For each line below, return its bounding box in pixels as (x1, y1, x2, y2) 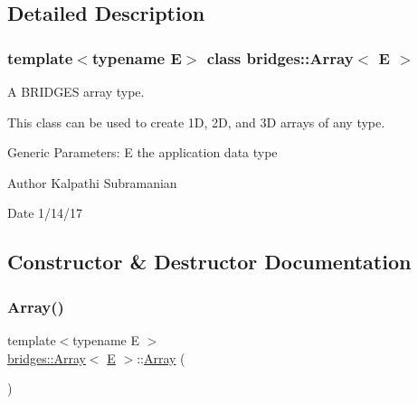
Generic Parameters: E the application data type (7, 143, 278, 162)
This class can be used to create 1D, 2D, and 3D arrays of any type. (7, 112, 385, 131)
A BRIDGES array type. (7, 82, 145, 100)
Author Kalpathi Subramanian (7, 173, 177, 192)
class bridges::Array (206, 46, 354, 69)
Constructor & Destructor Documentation (7, 248, 412, 276)
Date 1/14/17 (7, 203, 83, 222)
